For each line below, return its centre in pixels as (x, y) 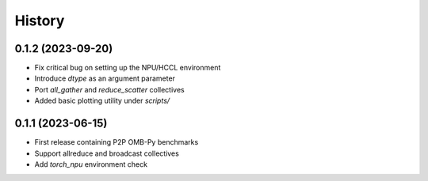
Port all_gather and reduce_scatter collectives (110, 89)
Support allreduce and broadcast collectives (107, 153)
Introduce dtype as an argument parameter (105, 78)
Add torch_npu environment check (91, 164)
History (40, 21)
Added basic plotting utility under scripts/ (102, 101)
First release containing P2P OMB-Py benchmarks (117, 142)
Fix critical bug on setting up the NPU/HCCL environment (128, 68)
